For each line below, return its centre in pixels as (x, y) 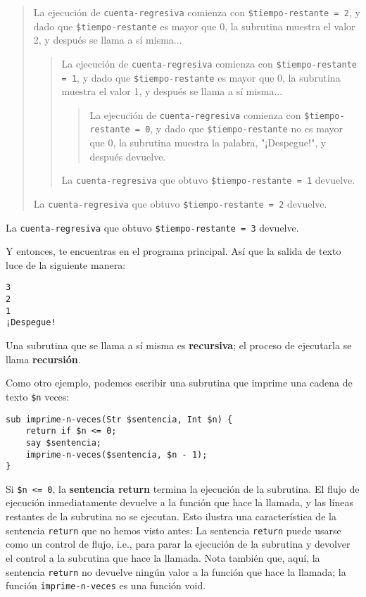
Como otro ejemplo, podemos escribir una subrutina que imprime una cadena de (179, 383)
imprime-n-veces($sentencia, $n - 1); (116, 454)
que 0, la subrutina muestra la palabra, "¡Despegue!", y (208, 143)
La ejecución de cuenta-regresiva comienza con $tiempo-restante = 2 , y (197, 12)
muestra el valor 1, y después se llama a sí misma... (172, 91)
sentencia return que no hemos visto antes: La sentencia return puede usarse (173, 530)
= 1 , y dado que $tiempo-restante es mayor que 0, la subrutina (201, 77)
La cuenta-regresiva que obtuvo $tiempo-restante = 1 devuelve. (208, 180)
